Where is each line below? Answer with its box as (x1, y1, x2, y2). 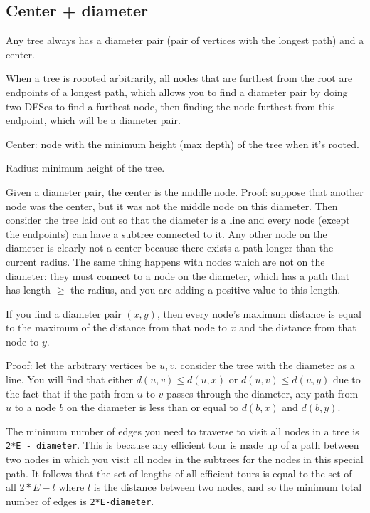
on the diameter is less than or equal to (66, 400, 238, 415)
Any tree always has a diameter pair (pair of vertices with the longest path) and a (6, 33, 364, 48)
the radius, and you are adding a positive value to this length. (70, 282, 341, 297)
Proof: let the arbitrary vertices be (6, 358, 157, 373)
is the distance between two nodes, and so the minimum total (93, 480, 362, 494)
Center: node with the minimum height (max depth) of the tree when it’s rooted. (6, 136, 359, 151)
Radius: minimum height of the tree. (6, 160, 165, 175)
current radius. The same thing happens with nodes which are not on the (6, 254, 325, 269)
